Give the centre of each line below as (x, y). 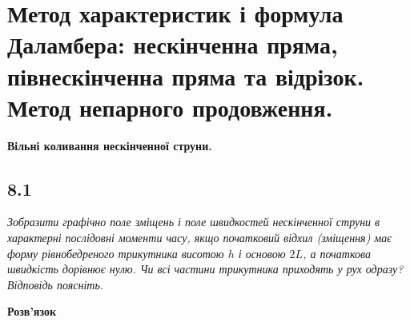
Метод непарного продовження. (170, 107)
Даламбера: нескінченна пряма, (173, 44)
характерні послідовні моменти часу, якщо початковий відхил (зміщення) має (200, 238)
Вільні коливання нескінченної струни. (110, 145)
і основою (262, 253)
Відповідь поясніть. (56, 284)
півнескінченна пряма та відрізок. (186, 76)
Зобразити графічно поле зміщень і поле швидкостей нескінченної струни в (194, 222)
